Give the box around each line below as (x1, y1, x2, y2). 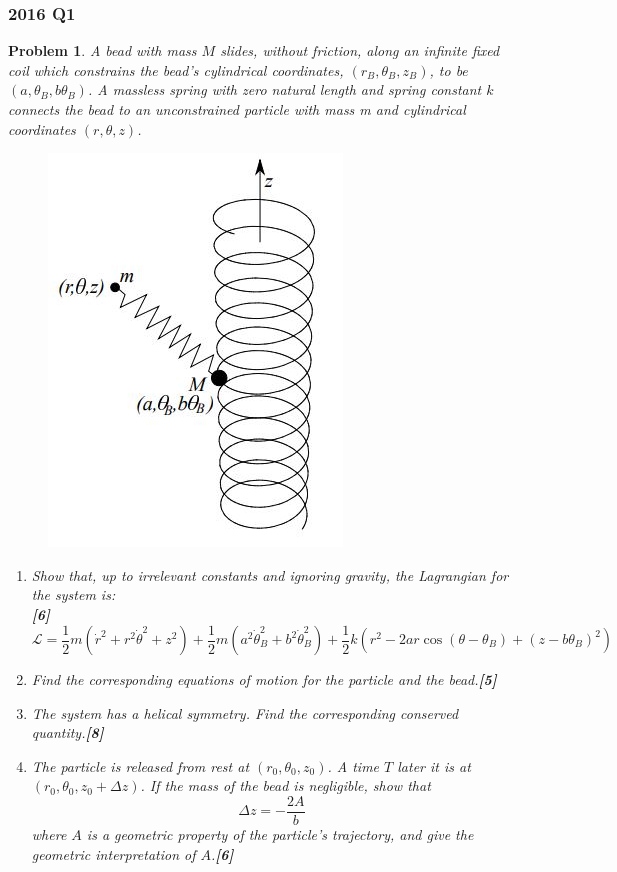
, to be (429, 59, 468, 80)
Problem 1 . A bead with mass (8, 40, 197, 61)
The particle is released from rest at (31, 755, 250, 776)
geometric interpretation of (31, 843, 196, 864)
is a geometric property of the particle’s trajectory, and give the (86, 824, 474, 845)
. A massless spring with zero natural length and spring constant (87, 79, 482, 100)
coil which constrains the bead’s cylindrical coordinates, (8, 59, 344, 80)
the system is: (31, 584, 116, 605)
